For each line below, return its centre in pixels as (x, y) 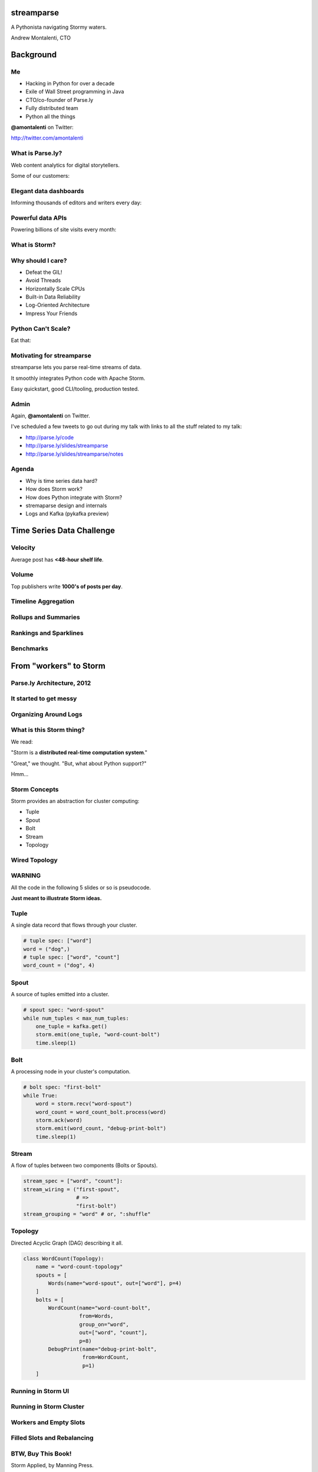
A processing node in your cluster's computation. (71, 1072)
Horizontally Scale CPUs (55, 289)
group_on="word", (104, 1324)
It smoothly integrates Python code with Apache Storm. (78, 378)
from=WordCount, (106, 1357)
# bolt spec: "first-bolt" (62, 1087)
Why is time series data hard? (62, 480)
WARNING (26, 876)
